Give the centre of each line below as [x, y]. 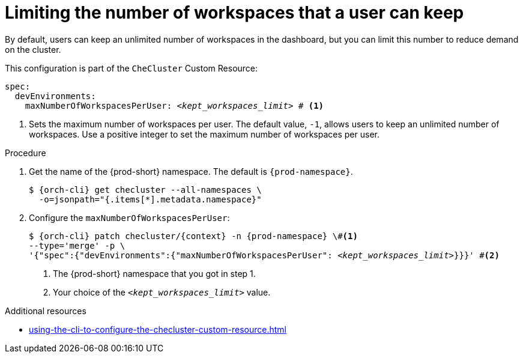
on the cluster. [33, 49]
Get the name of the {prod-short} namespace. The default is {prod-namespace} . [191, 171]
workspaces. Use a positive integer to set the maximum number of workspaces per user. [204, 134]
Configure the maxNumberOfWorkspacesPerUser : [129, 217]
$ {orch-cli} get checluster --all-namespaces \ [145, 190]
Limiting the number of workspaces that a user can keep [234, 13]
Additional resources [46, 311]
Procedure [26, 153]
